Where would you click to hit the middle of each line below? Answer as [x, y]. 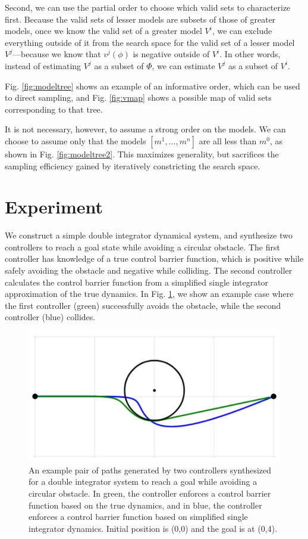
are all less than [228, 140]
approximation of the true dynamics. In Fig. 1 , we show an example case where [149, 294]
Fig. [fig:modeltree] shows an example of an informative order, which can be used [153, 86]
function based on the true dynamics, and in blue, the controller [145, 505]
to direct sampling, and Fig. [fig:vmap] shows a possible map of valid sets [138, 97]
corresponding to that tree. [54, 109]
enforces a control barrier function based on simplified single [138, 517]
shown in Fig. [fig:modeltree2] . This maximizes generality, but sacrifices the [142, 154]
